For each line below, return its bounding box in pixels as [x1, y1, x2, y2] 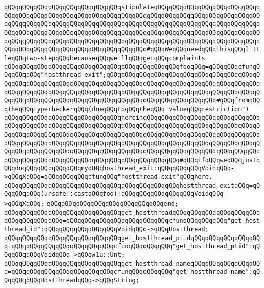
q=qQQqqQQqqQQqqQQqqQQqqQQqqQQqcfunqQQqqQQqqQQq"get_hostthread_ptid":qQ [4, 243, 260, 250]
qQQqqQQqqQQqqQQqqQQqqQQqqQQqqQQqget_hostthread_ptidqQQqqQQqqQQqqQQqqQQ [4, 234, 260, 242]
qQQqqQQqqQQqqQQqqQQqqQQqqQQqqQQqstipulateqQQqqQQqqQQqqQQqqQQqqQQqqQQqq [4, 4, 260, 11]
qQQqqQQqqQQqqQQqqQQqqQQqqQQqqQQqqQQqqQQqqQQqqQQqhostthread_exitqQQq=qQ [4, 181, 260, 189]
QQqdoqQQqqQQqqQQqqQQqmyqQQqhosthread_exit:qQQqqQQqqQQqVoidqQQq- [4, 165, 235, 172]
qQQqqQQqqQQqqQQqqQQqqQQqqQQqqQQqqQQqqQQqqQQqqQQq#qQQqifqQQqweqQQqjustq [4, 156, 260, 164]
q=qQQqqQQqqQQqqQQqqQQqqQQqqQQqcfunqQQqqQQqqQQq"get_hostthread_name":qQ [4, 268, 260, 276]
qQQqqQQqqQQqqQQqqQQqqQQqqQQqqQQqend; [46, 200, 179, 208]
